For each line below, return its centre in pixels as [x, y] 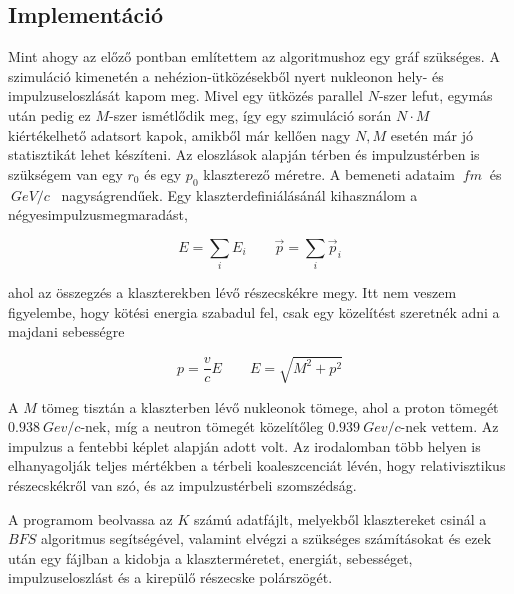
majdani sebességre [66, 331]
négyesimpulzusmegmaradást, [98, 214]
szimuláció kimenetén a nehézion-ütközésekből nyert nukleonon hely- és [226, 75]
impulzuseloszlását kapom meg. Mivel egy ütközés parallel [185, 95]
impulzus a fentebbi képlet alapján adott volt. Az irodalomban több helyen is [244, 445]
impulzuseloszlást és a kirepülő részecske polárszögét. [170, 577]
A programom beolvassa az [90, 518]
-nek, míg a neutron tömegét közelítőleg [202, 426]
